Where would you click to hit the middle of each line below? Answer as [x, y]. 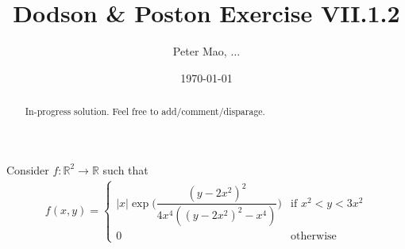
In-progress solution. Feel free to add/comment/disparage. [145, 111]
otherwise [314, 237]
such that [125, 169]
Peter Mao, [200, 51]
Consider [28, 169]
